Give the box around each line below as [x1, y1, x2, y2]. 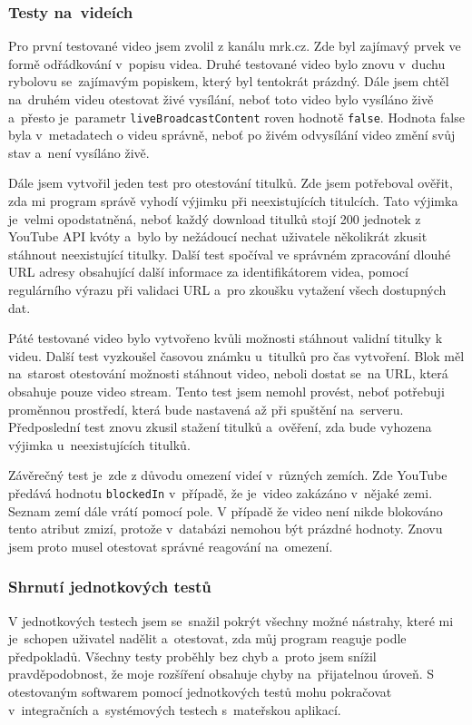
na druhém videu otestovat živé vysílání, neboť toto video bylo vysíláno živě [8, 90, 434, 108]
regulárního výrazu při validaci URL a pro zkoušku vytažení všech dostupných [8, 280, 447, 299]
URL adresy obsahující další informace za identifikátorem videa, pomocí [8, 262, 408, 281]
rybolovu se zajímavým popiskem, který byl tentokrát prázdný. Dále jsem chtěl [8, 72, 449, 91]
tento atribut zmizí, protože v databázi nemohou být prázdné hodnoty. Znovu [8, 519, 443, 538]
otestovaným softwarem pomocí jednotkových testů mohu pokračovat [8, 681, 392, 701]
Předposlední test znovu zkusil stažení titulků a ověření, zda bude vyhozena [8, 417, 432, 436]
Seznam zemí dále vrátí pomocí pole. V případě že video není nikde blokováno [8, 501, 443, 520]
